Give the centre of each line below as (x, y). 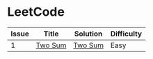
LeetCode (36, 12)
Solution (88, 34)
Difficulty (126, 34)
